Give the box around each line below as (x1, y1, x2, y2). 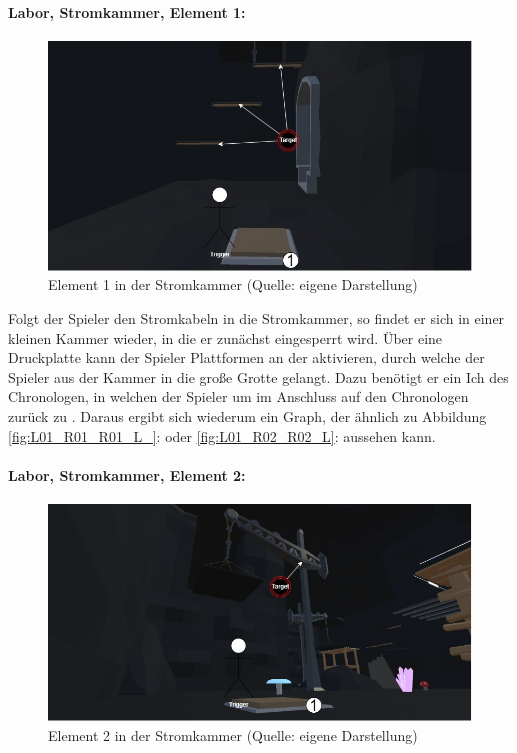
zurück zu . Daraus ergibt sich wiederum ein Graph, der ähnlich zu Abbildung (8, 405, 487, 426)
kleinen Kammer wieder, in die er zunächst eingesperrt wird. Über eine (8, 327, 443, 348)
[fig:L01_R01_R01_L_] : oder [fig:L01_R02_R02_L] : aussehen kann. (8, 425, 436, 446)
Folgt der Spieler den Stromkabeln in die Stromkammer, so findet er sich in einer (8, 307, 505, 328)
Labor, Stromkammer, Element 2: (8, 464, 246, 485)
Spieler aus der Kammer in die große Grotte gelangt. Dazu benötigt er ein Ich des (8, 366, 509, 387)
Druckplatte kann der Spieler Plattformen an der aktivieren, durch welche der (8, 347, 485, 368)
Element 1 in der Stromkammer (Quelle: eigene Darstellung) (48, 274, 418, 295)
